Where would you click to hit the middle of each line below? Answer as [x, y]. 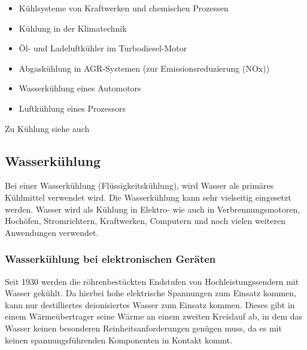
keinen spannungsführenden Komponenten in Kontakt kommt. [119, 340]
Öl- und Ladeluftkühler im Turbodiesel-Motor [103, 48]
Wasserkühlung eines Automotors [80, 88]
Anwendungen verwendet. [52, 232]
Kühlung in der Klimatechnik [73, 28]
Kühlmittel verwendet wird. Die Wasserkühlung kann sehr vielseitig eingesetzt [148, 197]
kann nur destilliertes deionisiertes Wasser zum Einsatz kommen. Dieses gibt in [150, 304]
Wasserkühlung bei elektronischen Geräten [110, 259]
